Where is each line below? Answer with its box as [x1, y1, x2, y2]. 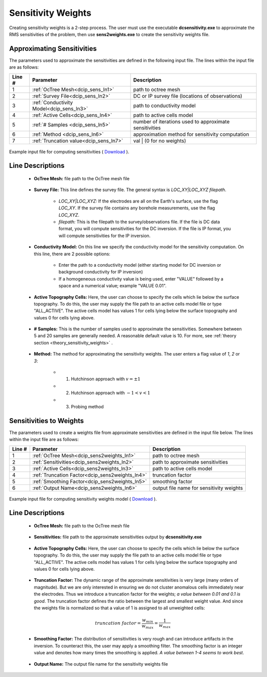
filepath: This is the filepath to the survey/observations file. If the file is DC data [58, 219, 220, 225]
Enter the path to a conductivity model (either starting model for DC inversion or [58, 262, 222, 268]
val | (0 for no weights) [133, 137, 186, 144]
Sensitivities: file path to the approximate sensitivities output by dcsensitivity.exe [34, 534, 202, 540]
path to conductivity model [133, 102, 196, 109]
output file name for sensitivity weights [152, 484, 243, 491]
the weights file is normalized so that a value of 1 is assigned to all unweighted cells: [34, 605, 205, 611]
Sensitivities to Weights [9, 416, 84, 425]
